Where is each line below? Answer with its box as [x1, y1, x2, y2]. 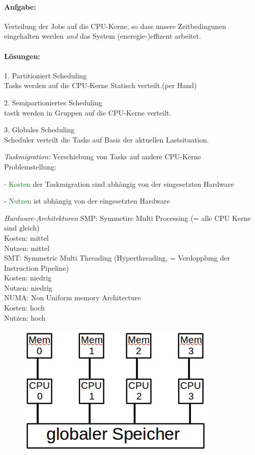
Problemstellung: [4, 161, 56, 172]
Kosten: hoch [4, 302, 45, 313]
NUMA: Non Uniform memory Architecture [4, 292, 141, 303]
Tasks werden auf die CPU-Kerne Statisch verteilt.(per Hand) [4, 80, 197, 91]
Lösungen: [4, 50, 40, 61]
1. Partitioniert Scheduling [4, 70, 87, 80]
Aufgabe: [4, 1, 36, 12]
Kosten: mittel [4, 232, 49, 243]
